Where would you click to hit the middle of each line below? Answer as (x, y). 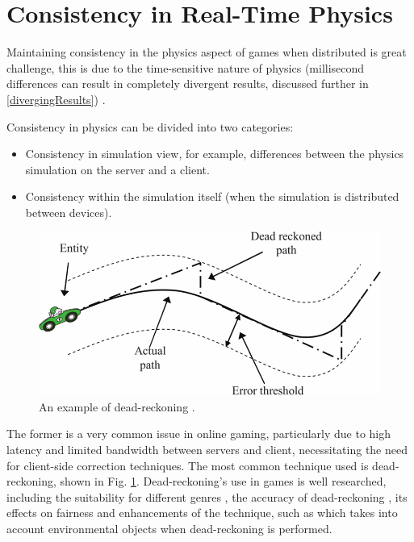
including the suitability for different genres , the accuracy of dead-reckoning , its (207, 496)
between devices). (69, 212)
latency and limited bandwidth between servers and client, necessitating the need (207, 449)
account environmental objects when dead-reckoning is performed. (169, 528)
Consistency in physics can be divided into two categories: (150, 126)
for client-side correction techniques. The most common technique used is (188, 465)
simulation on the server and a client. (117, 169)
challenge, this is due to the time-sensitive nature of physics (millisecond (186, 67)
